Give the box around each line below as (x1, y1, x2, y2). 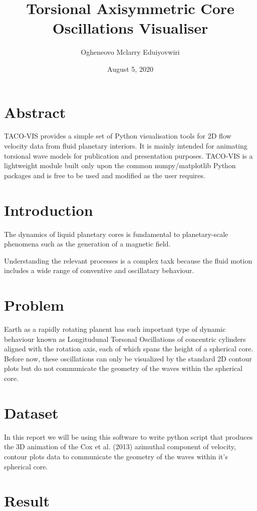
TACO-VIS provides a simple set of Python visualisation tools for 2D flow (4, 131, 231, 141)
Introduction (4, 199, 93, 220)
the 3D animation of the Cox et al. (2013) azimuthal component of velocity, (4, 441, 236, 452)
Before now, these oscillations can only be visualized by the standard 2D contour (4, 353, 252, 363)
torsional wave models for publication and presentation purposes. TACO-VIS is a (4, 150, 253, 161)
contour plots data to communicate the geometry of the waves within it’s (4, 451, 228, 461)
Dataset (4, 402, 59, 423)
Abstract (4, 101, 66, 122)
